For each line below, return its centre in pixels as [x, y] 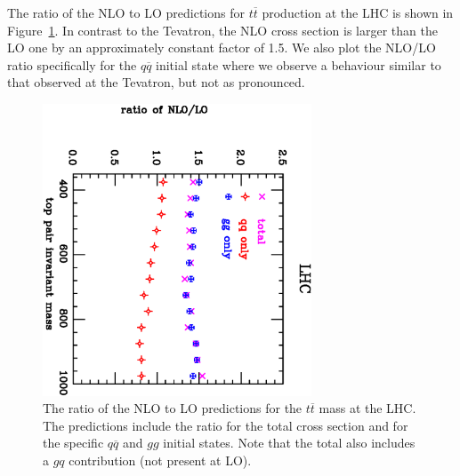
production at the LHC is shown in [358, 12]
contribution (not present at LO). [160, 460]
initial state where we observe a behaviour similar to [299, 64]
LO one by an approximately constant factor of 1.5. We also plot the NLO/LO [222, 48]
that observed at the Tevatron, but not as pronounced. [156, 82]
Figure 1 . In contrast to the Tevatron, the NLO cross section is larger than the [222, 30]
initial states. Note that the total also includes [289, 443]
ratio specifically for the [72, 64]
